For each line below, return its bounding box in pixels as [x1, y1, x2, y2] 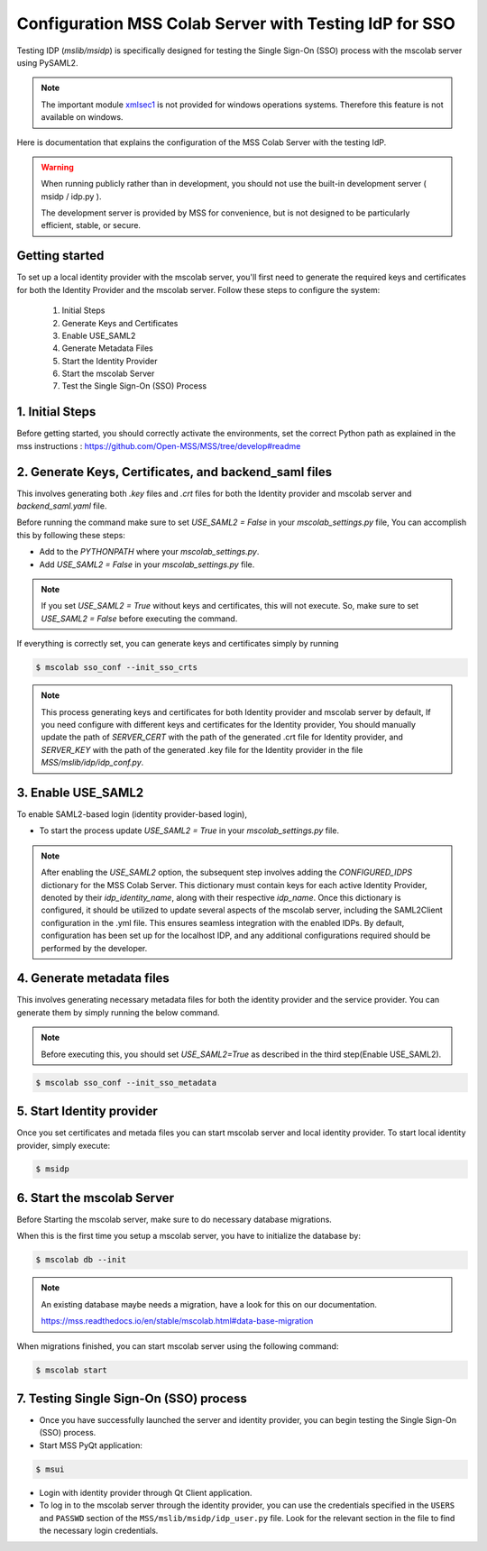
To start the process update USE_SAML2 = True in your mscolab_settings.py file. [39, 825, 340, 836]
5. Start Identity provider [16, 1104, 158, 1119]
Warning [41, 161, 74, 172]
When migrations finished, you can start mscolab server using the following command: [16, 1340, 339, 1352]
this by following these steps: [16, 529, 125, 540]
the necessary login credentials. [39, 1525, 159, 1536]
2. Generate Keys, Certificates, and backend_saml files [16, 464, 333, 480]
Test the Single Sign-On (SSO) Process [61, 381, 207, 391]
